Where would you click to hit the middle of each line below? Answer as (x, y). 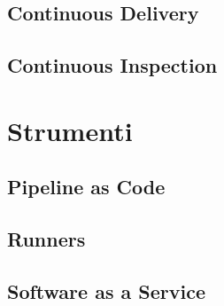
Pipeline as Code (86, 187)
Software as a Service (106, 290)
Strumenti (70, 130)
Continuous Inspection (112, 65)
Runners (46, 239)
